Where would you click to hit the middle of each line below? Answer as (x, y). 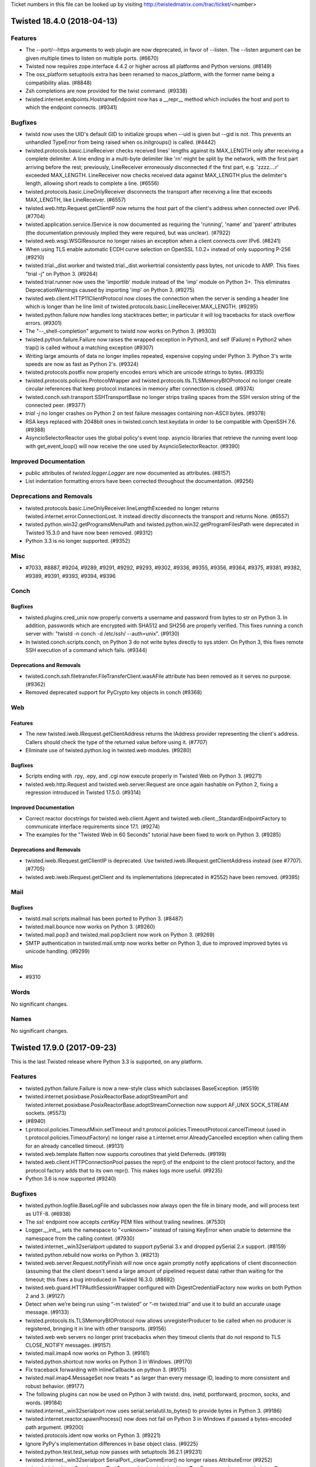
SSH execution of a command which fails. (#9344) (86, 650)
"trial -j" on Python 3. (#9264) (61, 273)
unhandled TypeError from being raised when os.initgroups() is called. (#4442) (121, 142)
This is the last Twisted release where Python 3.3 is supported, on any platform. (107, 1062)
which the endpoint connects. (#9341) (71, 107)
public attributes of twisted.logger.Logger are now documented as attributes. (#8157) (128, 473)
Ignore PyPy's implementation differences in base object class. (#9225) (112, 1444)
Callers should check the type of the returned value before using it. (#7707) (116, 742)
